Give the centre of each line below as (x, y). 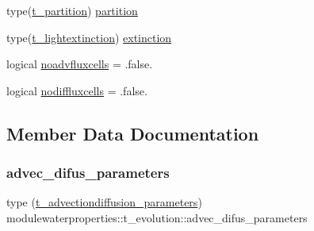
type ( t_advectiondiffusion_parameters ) (104, 202)
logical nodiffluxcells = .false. (77, 90)
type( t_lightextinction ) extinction (89, 37)
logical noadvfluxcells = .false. (80, 64)
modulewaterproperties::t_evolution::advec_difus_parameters (157, 217)
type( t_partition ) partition (72, 10)
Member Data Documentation (133, 133)
